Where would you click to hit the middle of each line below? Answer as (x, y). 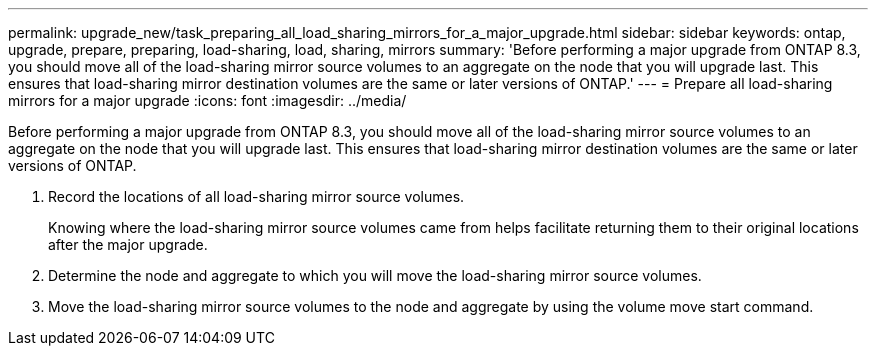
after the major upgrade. (128, 244)
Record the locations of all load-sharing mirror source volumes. (256, 196)
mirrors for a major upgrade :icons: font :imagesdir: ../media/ (207, 100)
